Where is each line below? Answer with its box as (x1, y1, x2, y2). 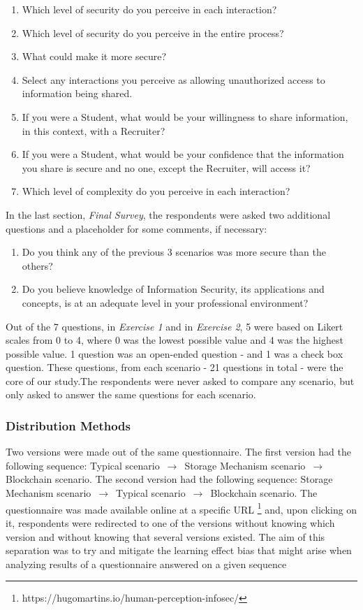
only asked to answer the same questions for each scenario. (6, 387, 256, 402)
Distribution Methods (6, 416, 131, 434)
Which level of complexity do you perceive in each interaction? (22, 184, 290, 198)
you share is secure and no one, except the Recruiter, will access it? (22, 160, 311, 175)
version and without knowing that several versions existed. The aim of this (6, 529, 325, 544)
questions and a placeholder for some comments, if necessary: (6, 221, 267, 235)
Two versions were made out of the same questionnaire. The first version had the (6, 444, 351, 459)
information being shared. (22, 86, 133, 101)
